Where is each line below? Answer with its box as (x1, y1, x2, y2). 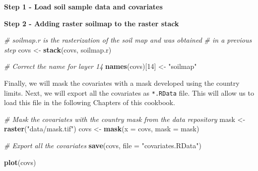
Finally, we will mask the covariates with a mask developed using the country (4, 77, 240, 88)
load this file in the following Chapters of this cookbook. (4, 97, 175, 108)
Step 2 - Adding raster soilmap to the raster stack (4, 18, 179, 28)
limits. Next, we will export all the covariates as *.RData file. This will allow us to (4, 87, 254, 98)
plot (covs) (4, 157, 36, 167)
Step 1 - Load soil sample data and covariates (4, 1, 163, 11)
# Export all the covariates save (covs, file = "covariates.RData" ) (4, 140, 201, 150)
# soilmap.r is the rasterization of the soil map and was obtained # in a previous (4, 35, 252, 45)
